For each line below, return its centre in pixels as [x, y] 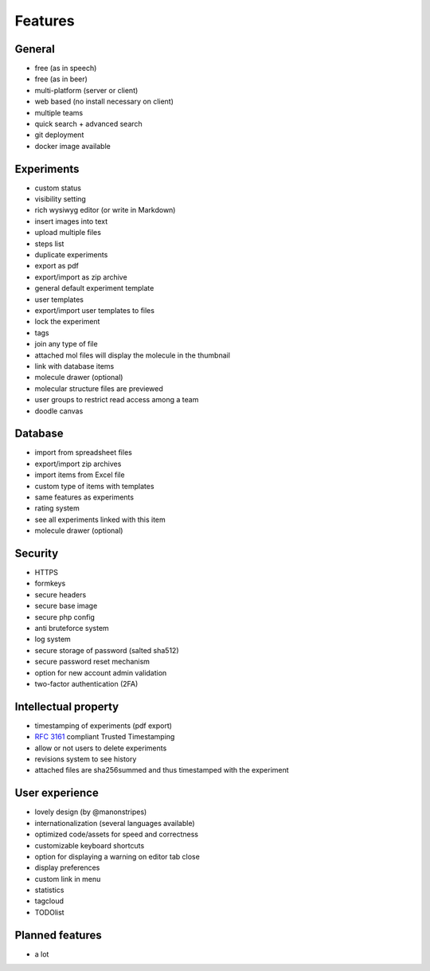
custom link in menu [68, 879]
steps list [49, 244]
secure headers [61, 594]
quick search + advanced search [88, 124]
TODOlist [49, 912]
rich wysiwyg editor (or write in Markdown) [105, 210]
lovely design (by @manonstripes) [91, 812]
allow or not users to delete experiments [101, 748]
